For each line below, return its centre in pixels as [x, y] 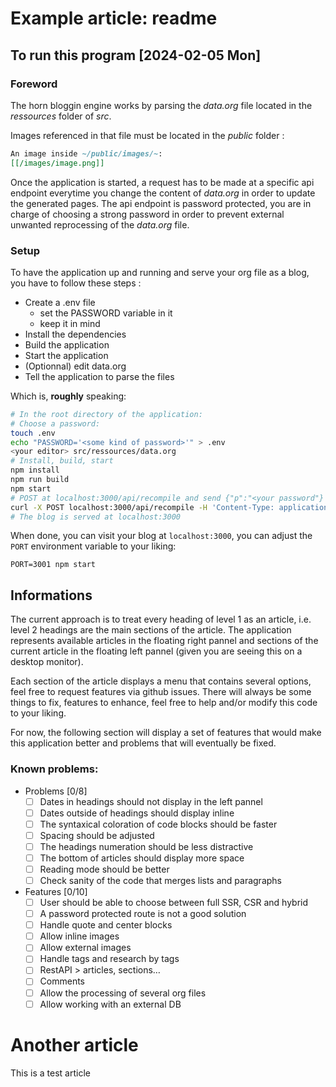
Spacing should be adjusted [97, 835]
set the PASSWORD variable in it [106, 313]
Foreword [34, 84]
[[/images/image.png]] [57, 163]
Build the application [67, 344]
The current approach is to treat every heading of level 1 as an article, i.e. [161, 619]
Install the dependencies [75, 334]
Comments [62, 981]
